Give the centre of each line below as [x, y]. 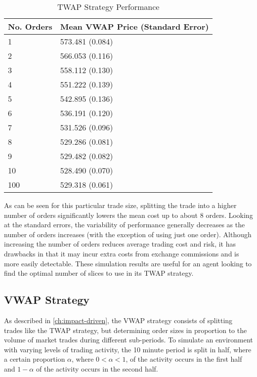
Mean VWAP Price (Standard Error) [134, 26]
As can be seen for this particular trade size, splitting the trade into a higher [120, 205]
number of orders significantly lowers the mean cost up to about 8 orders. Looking [128, 215]
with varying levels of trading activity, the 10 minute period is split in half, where [128, 349]
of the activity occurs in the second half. [97, 368]
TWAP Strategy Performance [108, 7]
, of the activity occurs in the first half [184, 359]
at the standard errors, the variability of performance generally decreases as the [125, 225]
